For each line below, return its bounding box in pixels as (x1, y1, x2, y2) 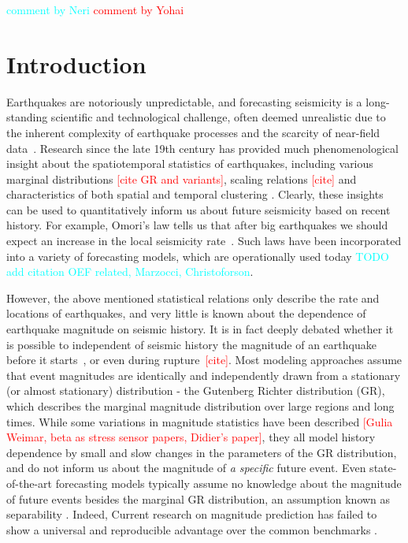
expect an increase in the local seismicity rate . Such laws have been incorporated (6, 232, 402, 249)
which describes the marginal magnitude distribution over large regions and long (6, 398, 395, 414)
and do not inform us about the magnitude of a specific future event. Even (6, 459, 366, 476)
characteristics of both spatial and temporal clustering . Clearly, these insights (6, 186, 384, 203)
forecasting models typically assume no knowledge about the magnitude (55, 474, 402, 491)
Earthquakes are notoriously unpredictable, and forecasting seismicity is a (6, 93, 362, 110)
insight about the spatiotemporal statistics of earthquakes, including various (6, 155, 373, 172)
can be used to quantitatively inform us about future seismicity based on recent (6, 201, 391, 218)
